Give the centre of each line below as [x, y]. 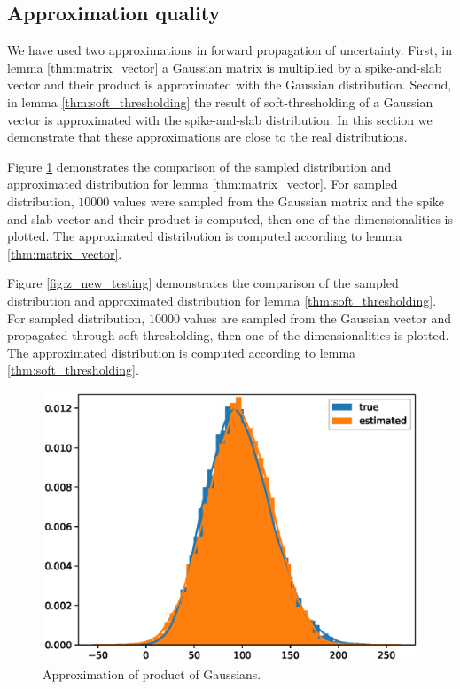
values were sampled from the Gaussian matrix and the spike [279, 201]
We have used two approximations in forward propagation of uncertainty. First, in [230, 50]
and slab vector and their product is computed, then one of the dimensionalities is [230, 218]
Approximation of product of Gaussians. [152, 674]
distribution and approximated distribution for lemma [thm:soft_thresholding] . [222, 300]
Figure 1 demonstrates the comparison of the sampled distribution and [199, 166]
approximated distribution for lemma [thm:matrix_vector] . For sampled [203, 184]
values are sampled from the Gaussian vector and [318, 317]
